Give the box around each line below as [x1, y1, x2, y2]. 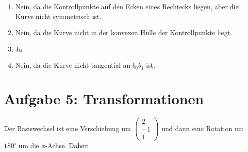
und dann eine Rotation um [161, 123, 244, 133]
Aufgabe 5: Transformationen [4, 89, 204, 109]
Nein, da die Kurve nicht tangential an [15, 60, 131, 70]
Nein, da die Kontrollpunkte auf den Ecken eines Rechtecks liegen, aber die [15, 1, 239, 11]
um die [18, 140, 39, 151]
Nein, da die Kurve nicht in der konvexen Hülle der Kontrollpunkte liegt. [15, 27, 232, 38]
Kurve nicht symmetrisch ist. [15, 11, 101, 21]
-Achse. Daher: [45, 140, 89, 151]
